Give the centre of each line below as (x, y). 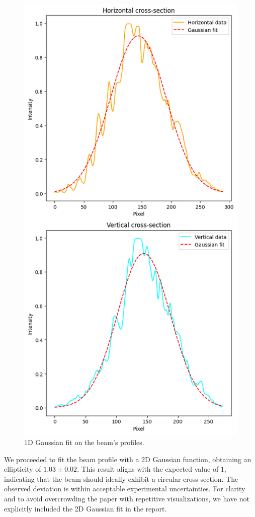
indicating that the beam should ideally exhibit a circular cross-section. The (121, 478)
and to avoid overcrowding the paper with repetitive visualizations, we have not (127, 498)
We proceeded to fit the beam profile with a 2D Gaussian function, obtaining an (128, 459)
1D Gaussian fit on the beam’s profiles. (84, 442)
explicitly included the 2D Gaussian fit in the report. (86, 508)
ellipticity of (23, 469)
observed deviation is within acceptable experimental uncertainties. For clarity (125, 489)
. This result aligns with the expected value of (148, 469)
